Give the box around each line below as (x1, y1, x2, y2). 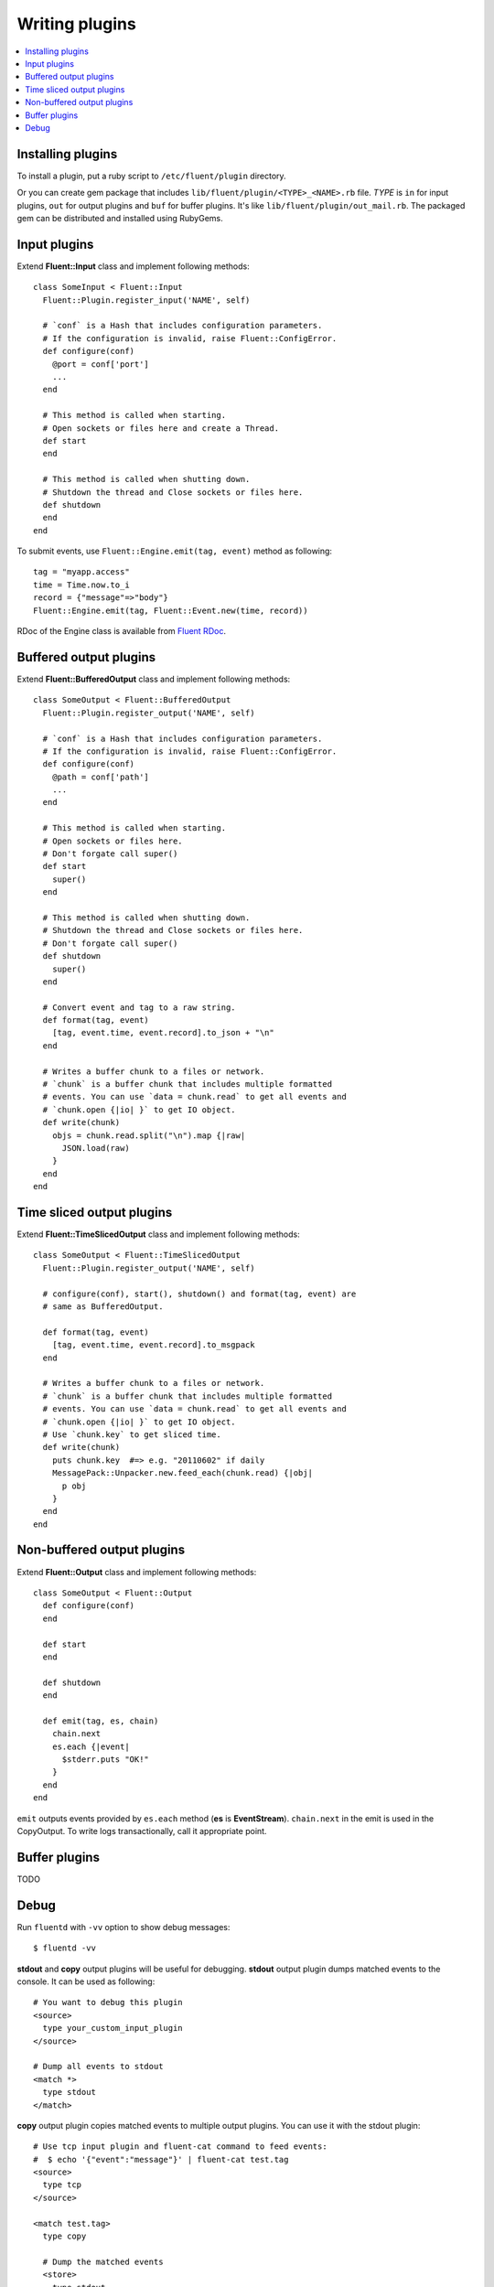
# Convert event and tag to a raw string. (42, 1002, 237, 1013)
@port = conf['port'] (51, 359, 150, 370)
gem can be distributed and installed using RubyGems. (16, 212, 223, 223)
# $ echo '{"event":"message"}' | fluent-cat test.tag (33, 2154, 289, 2164)
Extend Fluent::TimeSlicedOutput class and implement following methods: (16, 1229, 301, 1240)
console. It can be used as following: (16, 1976, 156, 1987)
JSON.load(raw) (61, 1143, 130, 1153)
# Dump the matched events (42, 2256, 164, 2267)
